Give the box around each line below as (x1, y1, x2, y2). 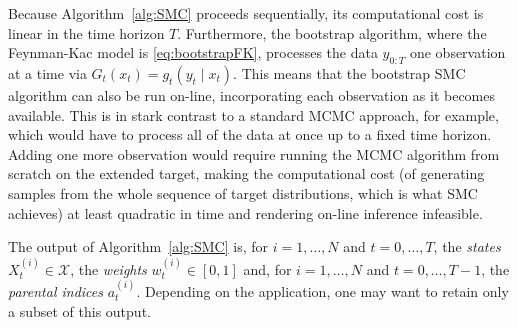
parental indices (8, 280, 104, 301)
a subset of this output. (8, 300, 151, 321)
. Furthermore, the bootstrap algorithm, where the (177, 22, 487, 43)
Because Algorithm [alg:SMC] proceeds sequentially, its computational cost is (8, 3, 484, 23)
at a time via (8, 62, 87, 83)
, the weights (70, 258, 147, 279)
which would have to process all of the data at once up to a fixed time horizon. (8, 124, 492, 145)
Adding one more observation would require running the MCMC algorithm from (8, 143, 500, 164)
